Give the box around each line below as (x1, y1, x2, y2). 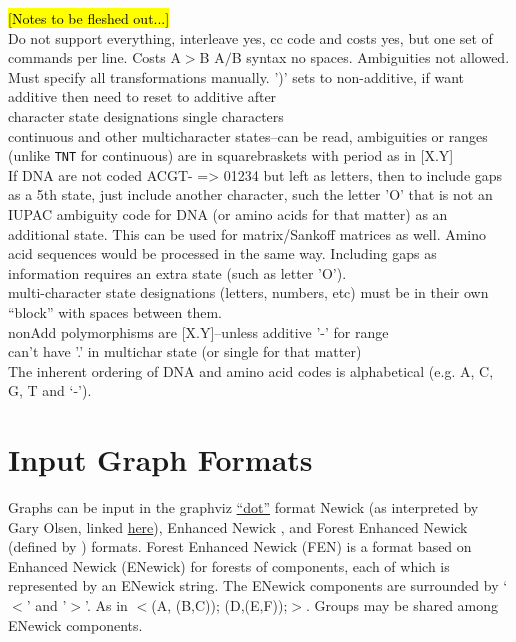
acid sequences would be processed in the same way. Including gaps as (8, 243, 437, 264)
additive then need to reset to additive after (8, 86, 277, 107)
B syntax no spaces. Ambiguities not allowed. (231, 47, 510, 68)
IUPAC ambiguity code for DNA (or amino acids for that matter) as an (8, 204, 448, 224)
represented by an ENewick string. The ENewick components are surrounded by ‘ (8, 575, 508, 596)
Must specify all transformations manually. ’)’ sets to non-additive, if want (8, 66, 464, 87)
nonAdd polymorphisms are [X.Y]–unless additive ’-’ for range (8, 321, 389, 342)
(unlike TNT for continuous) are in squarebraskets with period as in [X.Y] (8, 145, 454, 166)
